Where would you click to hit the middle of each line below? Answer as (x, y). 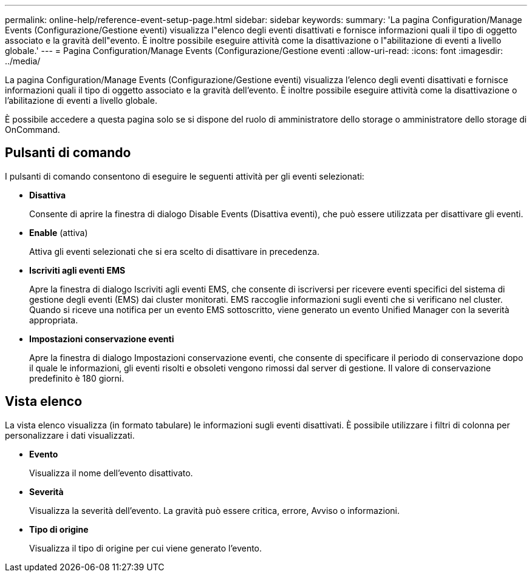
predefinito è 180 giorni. (77, 378)
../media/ (23, 61)
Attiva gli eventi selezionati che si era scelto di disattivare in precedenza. (174, 251)
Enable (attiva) (59, 232)
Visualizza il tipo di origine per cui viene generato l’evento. (146, 548)
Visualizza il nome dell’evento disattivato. (111, 473)
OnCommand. (32, 130)
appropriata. (54, 320)
